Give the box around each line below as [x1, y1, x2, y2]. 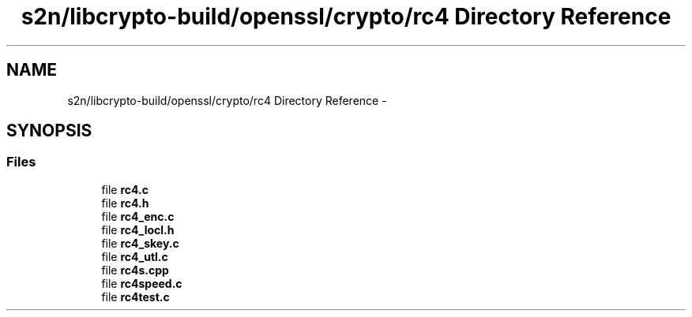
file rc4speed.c [101, 276, 182, 290]
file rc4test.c [101, 289, 170, 304]
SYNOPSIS [6, 121, 92, 141]
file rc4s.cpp [101, 263, 169, 277]
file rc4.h [101, 196, 149, 210]
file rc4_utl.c [101, 249, 168, 263]
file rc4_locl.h [101, 222, 175, 237]
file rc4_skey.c [101, 236, 179, 250]
